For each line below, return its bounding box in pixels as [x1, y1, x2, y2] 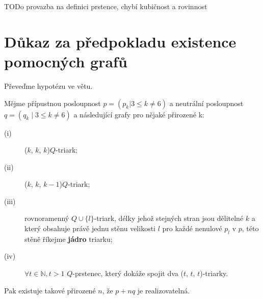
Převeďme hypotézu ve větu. [4, 80, 93, 91]
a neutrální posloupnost [169, 97, 244, 108]
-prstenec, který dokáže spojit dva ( [72, 268, 183, 279]
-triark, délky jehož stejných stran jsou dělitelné [94, 213, 244, 223]
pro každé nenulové [162, 223, 222, 234]
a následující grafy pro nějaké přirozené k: [73, 109, 204, 119]
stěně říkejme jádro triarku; [24, 233, 113, 244]
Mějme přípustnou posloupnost [4, 97, 101, 108]
